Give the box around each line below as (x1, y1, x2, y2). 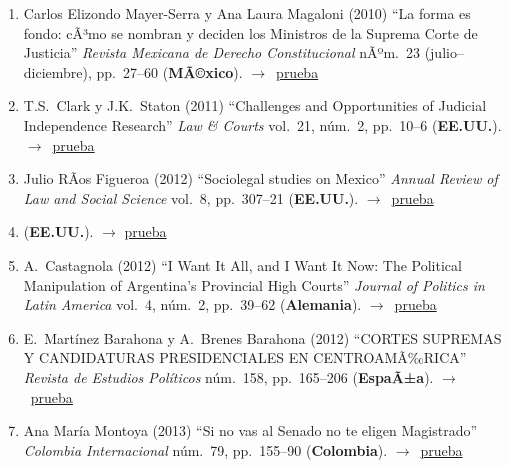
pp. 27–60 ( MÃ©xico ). (96, 61, 243, 82)
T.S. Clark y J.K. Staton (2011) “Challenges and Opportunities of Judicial (23, 95, 487, 116)
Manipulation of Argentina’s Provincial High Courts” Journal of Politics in (23, 274, 485, 295)
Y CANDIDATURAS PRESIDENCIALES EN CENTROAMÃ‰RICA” (23, 347, 467, 368)
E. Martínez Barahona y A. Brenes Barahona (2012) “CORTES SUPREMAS (23, 327, 502, 348)
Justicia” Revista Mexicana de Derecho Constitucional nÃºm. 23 (23, 42, 420, 63)
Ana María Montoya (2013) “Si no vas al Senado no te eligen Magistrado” (23, 420, 478, 441)
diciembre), (23, 61, 92, 82)
